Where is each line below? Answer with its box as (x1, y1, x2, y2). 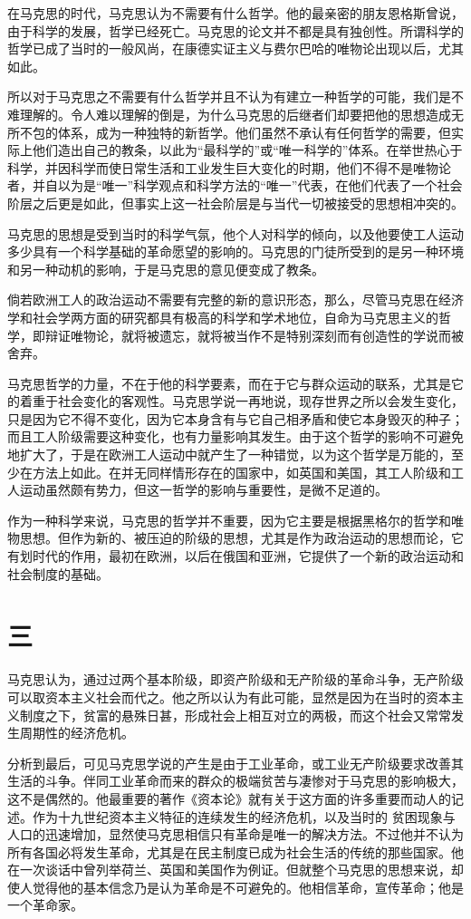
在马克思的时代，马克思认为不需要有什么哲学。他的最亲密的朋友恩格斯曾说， (7, 4, 464, 22)
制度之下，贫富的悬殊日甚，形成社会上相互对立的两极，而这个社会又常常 (19, 705, 451, 724)
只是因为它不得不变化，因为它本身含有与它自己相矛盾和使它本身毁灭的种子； (7, 409, 464, 428)
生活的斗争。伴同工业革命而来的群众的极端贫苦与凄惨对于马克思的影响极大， (7, 771, 464, 790)
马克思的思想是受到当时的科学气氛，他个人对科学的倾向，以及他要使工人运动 (7, 224, 464, 243)
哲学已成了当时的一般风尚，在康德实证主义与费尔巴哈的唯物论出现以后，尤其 (7, 39, 464, 58)
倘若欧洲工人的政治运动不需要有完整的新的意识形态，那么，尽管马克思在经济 (7, 290, 464, 309)
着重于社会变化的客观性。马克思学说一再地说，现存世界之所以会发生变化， (19, 392, 464, 411)
